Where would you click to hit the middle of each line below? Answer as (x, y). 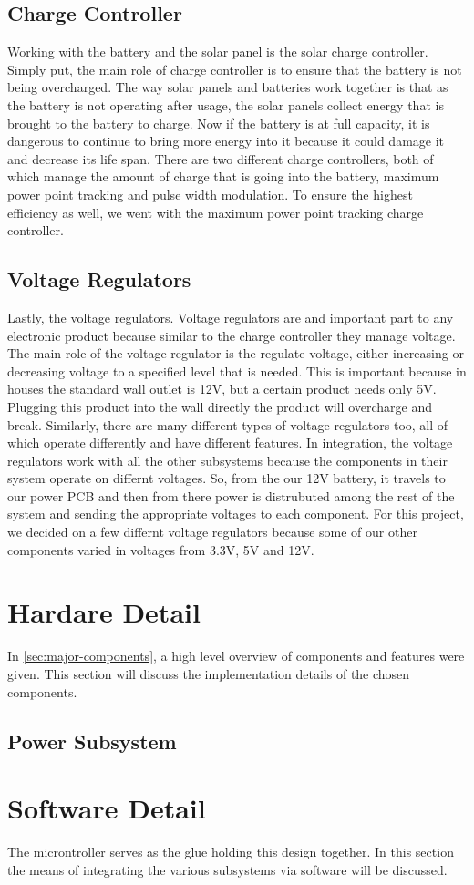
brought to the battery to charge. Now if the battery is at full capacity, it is (219, 123)
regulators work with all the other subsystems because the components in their (227, 460)
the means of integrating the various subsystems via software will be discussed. (227, 869)
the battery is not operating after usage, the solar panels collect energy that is (226, 104)
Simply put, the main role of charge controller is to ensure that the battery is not (235, 69)
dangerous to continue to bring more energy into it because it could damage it (226, 141)
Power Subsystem (92, 741)
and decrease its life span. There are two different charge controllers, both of (221, 158)
